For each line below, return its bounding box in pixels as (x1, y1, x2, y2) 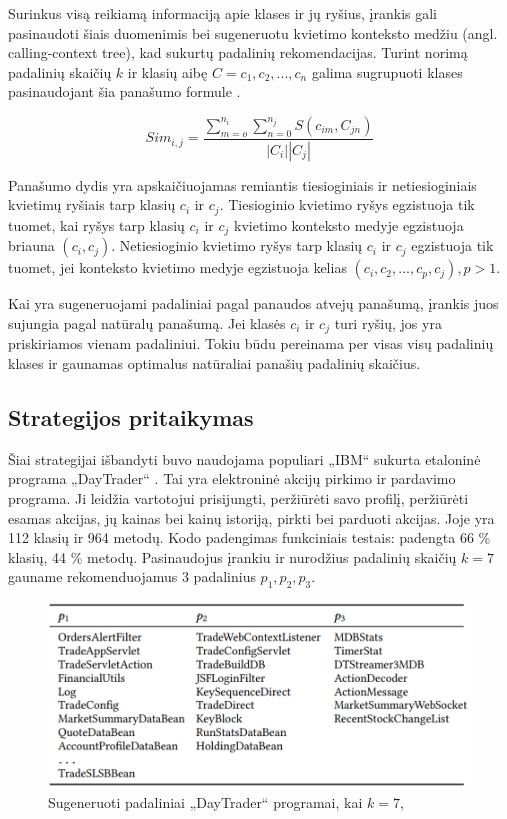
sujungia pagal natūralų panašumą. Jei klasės (8, 312, 286, 333)
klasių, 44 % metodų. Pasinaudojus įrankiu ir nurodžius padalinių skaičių (8, 546, 457, 567)
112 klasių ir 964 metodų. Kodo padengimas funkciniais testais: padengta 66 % (8, 527, 491, 548)
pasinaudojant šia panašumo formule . (8, 81, 241, 102)
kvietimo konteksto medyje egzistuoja (234, 214, 464, 235)
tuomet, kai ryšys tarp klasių (8, 214, 185, 235)
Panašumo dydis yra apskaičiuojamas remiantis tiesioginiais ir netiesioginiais (8, 174, 477, 195)
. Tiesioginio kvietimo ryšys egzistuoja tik (219, 194, 475, 215)
